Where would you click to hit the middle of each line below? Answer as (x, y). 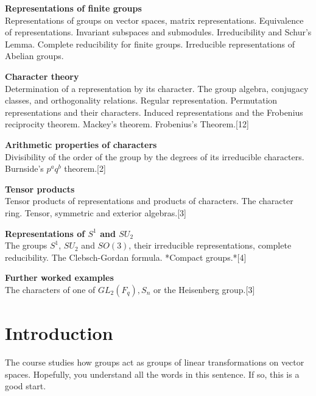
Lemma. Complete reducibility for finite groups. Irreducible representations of (150, 44)
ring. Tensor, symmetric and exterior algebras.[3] (96, 212)
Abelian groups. (34, 56)
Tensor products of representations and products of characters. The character (149, 201)
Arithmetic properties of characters (81, 144)
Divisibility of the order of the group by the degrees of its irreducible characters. (155, 156)
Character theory (42, 76)
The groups (26, 245)
